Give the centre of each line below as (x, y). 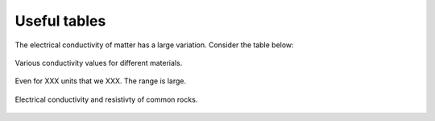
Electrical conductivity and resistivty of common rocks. (106, 99)
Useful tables (60, 21)
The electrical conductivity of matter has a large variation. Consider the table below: (154, 45)
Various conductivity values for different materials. (99, 63)
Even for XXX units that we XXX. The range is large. (101, 81)
